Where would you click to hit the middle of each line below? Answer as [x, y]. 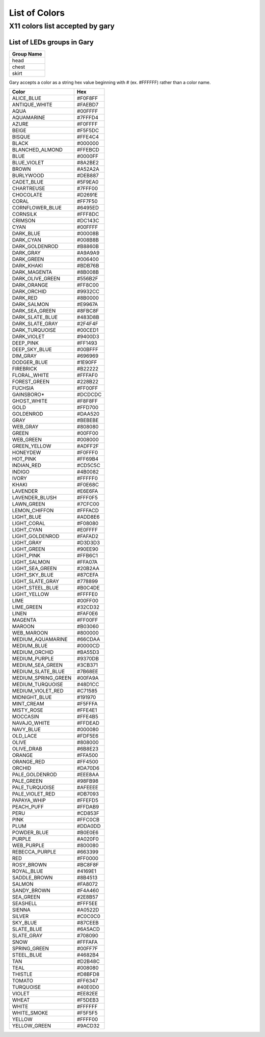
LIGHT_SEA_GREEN [34, 568]
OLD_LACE [25, 736]
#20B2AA [88, 568]
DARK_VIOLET [28, 337]
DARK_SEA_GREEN [34, 311]
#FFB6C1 [87, 556]
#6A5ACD [88, 929]
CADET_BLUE [28, 182]
